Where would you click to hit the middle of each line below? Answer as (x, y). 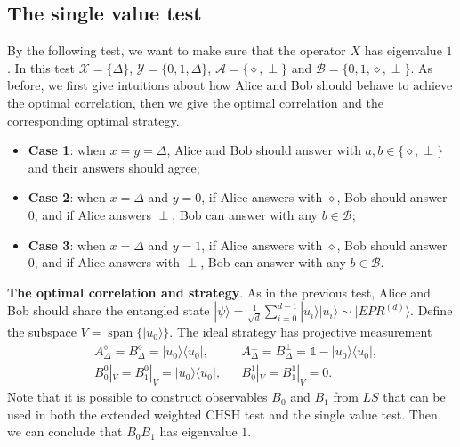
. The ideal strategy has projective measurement (301, 332)
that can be (414, 397)
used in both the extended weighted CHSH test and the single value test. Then (222, 414)
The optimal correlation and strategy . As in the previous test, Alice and (219, 292)
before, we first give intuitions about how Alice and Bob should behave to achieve (230, 85)
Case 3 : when (67, 244)
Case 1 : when (67, 150)
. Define (432, 310)
